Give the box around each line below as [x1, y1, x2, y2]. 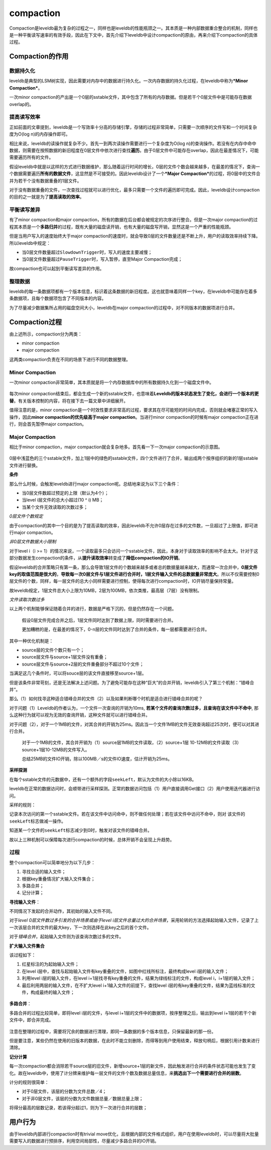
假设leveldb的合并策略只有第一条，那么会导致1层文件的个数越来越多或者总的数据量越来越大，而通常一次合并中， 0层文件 [9, 564, 258, 570]
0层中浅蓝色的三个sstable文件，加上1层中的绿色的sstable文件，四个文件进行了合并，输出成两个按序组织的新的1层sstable [9, 455, 258, 461]
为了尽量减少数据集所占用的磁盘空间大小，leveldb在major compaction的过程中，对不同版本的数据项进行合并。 [9, 304, 238, 310]
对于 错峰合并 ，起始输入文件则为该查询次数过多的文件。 [9, 933, 124, 940]
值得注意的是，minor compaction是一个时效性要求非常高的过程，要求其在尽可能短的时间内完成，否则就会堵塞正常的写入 [9, 407, 258, 413]
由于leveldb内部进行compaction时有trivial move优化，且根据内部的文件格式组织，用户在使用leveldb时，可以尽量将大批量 [9, 1131, 259, 1137]
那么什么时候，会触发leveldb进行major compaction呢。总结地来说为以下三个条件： [9, 480, 181, 486]
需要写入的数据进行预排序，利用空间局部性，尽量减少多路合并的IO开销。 [9, 1138, 159, 1144]
